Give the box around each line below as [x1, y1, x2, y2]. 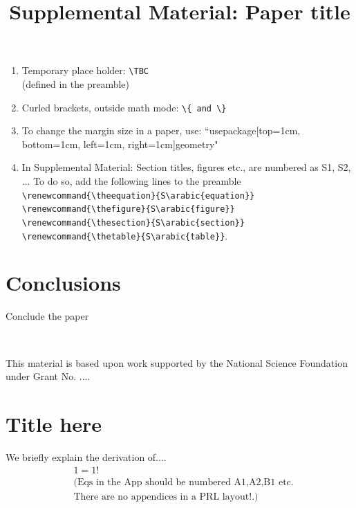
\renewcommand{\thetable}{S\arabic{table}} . [21, 228, 228, 242]
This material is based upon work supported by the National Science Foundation [6, 355, 348, 370]
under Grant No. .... [6, 369, 91, 383]
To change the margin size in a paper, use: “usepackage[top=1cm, [21, 123, 301, 138]
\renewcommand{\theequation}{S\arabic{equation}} [21, 190, 255, 201]
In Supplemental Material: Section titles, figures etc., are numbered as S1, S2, [21, 160, 351, 174]
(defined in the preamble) [21, 77, 130, 91]
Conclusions [6, 269, 121, 297]
